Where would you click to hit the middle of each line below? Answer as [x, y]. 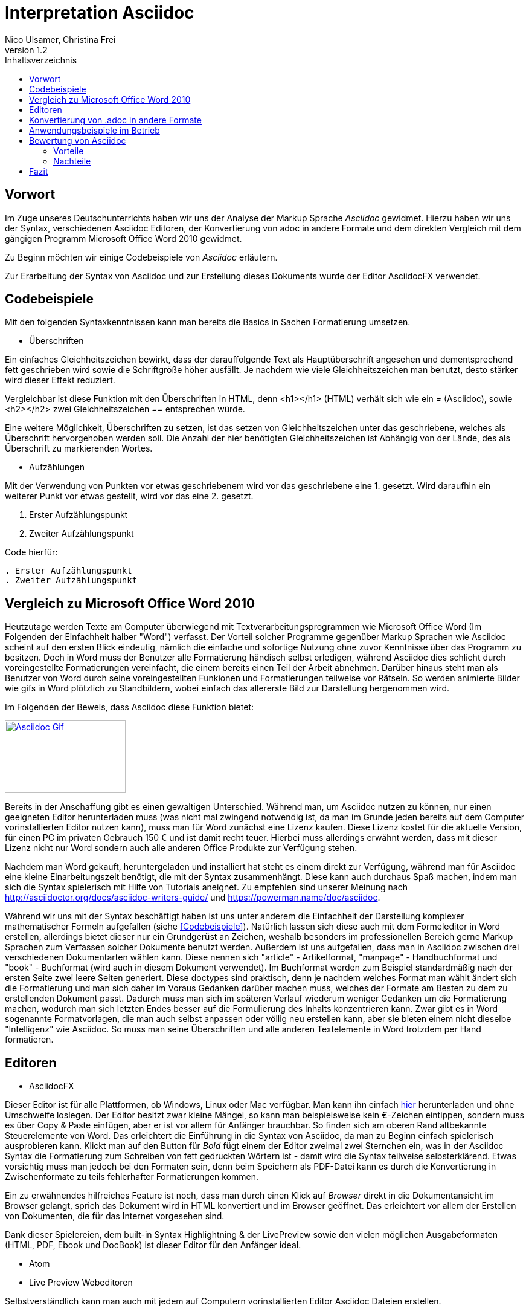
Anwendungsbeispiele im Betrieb [95, 130]
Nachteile [72, 161]
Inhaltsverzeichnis [41, 60]
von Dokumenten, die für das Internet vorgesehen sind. [115, 1216]
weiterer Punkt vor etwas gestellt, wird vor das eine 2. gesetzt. [129, 496]
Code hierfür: [31, 552]
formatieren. [29, 1040]
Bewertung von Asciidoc [78, 140]
